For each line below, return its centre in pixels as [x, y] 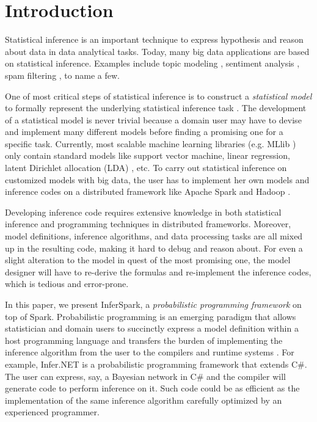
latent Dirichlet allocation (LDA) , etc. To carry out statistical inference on [146, 168]
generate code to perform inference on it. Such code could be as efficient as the [152, 388]
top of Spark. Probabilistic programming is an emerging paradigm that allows [151, 316]
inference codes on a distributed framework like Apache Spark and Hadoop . [148, 191]
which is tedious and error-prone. [67, 284]
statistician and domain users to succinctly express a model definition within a [152, 328]
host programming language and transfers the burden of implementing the [144, 340]
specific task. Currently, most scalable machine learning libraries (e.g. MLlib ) [151, 143]
